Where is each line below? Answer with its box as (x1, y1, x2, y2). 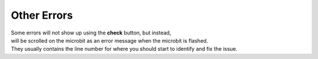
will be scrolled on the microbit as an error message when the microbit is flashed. (11, 37, 208, 44)
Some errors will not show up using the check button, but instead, (11, 29, 171, 36)
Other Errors (11, 9, 73, 22)
